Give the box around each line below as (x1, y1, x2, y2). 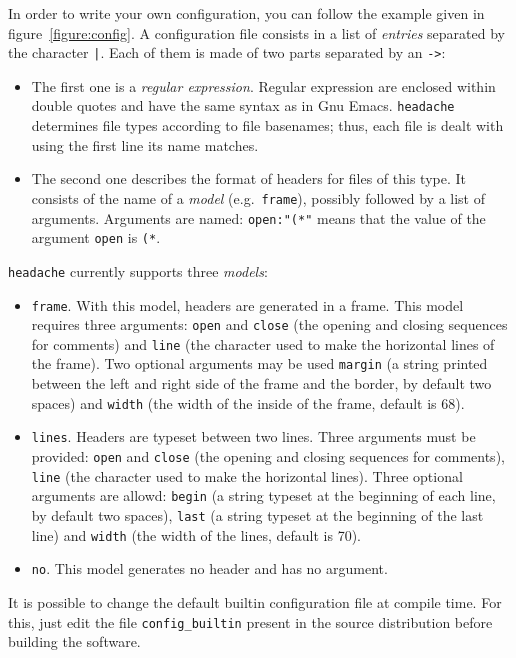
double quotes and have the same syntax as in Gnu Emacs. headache (31, 95, 455, 116)
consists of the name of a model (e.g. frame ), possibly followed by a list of (31, 187, 486, 208)
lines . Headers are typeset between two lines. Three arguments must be (31, 426, 476, 447)
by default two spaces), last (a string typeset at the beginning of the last (31, 505, 484, 525)
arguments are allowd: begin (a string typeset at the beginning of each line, (31, 485, 496, 506)
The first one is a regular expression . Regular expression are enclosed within (31, 75, 496, 96)
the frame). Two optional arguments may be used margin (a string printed (31, 353, 488, 374)
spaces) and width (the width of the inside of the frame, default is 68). (31, 392, 465, 413)
